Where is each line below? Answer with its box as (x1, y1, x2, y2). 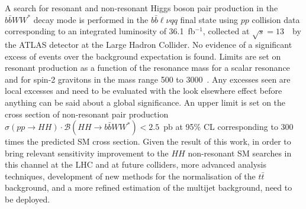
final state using (180, 13, 238, 25)
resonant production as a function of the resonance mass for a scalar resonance (5, 61, 290, 74)
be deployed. (5, 193, 50, 205)
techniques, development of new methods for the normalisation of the (5, 169, 256, 182)
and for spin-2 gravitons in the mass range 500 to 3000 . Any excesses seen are (5, 73, 291, 85)
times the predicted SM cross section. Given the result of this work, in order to (5, 135, 291, 148)
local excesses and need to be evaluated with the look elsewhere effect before (5, 84, 282, 97)
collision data (252, 13, 300, 25)
